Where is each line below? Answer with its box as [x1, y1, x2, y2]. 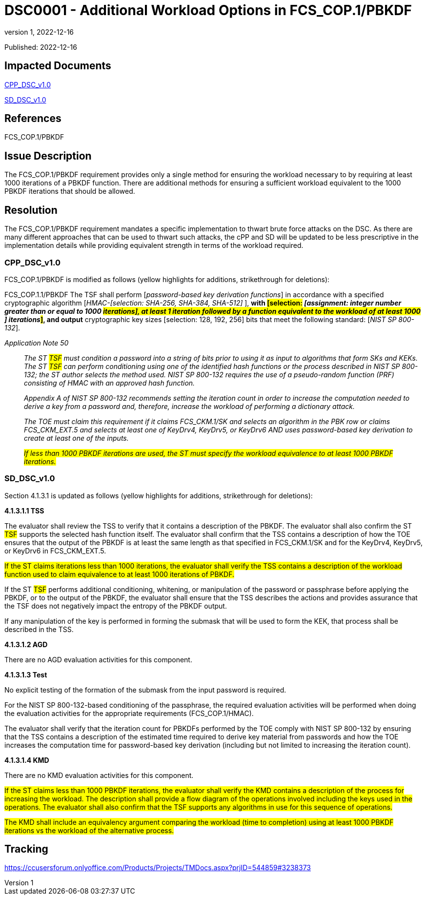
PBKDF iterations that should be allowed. [4, 187, 135, 196]
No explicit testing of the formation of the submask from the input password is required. [4, 685, 286, 694]
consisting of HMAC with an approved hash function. [24, 378, 195, 387]
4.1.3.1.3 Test [4, 670, 47, 679]
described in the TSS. [4, 625, 74, 633]
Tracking [4, 843, 48, 856]
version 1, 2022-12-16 [4, 27, 74, 36]
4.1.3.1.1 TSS [4, 506, 44, 515]
